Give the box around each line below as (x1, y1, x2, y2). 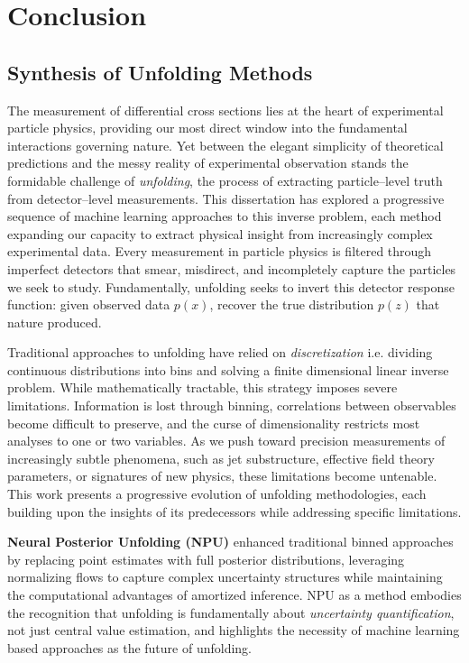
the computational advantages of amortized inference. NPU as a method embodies (7, 585, 462, 604)
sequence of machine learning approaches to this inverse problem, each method (7, 207, 442, 226)
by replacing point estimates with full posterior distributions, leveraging (7, 549, 405, 568)
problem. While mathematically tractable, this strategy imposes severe (7, 378, 398, 397)
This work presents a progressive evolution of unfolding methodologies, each (7, 484, 427, 503)
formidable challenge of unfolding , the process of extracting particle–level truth (7, 170, 443, 189)
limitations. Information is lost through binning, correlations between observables (7, 396, 456, 415)
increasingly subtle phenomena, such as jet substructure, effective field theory (7, 448, 435, 467)
